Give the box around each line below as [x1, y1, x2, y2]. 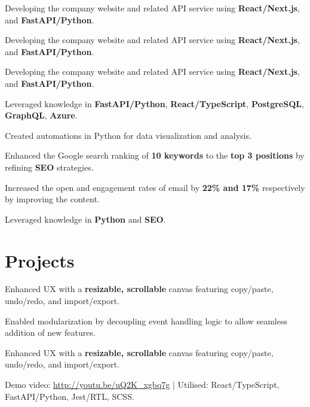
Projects [5, 248, 75, 272]
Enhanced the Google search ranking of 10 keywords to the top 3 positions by [5, 149, 305, 162]
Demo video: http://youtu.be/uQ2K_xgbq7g [5, 378, 170, 390]
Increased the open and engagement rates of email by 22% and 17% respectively [5, 181, 305, 193]
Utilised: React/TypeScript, [177, 378, 280, 390]
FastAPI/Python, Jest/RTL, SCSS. [5, 390, 134, 402]
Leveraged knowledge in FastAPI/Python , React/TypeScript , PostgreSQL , [5, 97, 304, 110]
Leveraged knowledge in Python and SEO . [5, 212, 166, 225]
